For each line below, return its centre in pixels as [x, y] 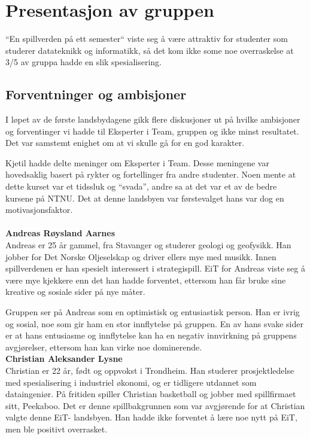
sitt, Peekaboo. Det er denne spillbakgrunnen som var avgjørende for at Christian [155, 405]
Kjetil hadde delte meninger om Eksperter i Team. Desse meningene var [137, 162]
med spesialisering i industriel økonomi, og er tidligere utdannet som [131, 382]
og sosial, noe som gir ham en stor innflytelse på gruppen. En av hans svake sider [154, 323]
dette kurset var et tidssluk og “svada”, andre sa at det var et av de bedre [141, 186]
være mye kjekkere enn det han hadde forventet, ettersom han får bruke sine [146, 280]
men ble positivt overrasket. [57, 429]
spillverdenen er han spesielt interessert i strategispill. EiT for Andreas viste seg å [155, 268]
